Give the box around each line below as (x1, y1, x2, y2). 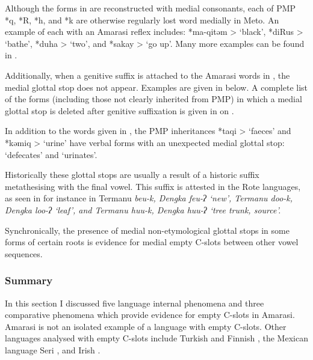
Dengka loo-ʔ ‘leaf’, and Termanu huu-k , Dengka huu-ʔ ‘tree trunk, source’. (5, 203, 281, 216)
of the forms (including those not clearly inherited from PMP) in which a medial (5, 93, 302, 105)
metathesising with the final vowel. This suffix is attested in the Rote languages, (5, 180, 301, 192)
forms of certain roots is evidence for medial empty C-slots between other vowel (5, 236, 299, 248)
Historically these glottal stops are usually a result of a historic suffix (5, 168, 259, 181)
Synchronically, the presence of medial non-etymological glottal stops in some (5, 224, 290, 236)
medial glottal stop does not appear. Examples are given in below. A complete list (5, 81, 308, 93)
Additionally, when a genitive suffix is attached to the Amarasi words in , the (5, 69, 290, 81)
